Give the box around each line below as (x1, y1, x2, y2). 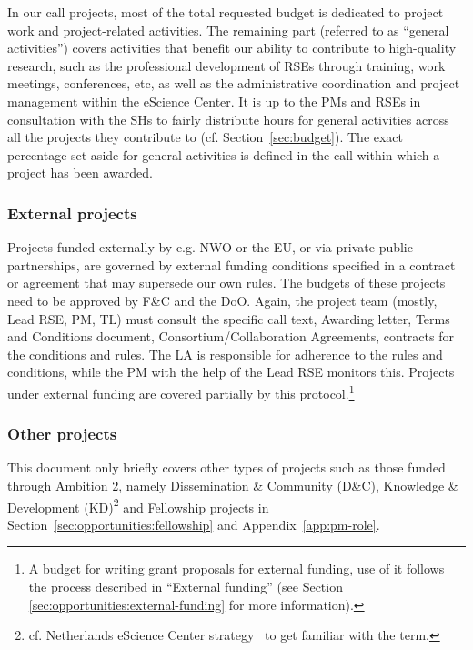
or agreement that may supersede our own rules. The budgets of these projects (7, 273, 446, 292)
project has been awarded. (7, 163, 153, 182)
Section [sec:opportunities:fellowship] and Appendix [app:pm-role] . (7, 514, 380, 533)
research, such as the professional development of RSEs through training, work (7, 56, 446, 75)
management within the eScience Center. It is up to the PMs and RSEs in (7, 91, 421, 110)
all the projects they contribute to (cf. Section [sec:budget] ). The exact (7, 127, 404, 147)
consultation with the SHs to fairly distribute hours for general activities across (7, 109, 449, 128)
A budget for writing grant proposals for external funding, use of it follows (28, 559, 445, 578)
